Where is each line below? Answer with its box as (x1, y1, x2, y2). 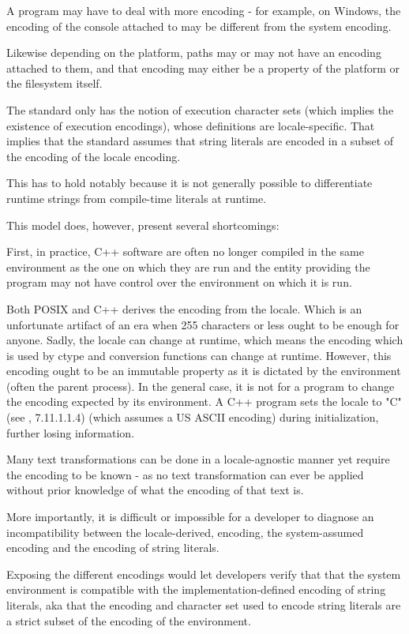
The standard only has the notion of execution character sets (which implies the (6, 101, 394, 118)
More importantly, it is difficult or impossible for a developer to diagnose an (6, 508, 374, 525)
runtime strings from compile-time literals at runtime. (6, 189, 267, 206)
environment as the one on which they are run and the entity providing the (6, 258, 370, 275)
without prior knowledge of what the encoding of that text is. (6, 482, 304, 498)
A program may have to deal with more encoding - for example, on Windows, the (6, 2, 401, 18)
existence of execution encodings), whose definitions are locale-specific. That (6, 117, 375, 133)
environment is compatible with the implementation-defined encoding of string (6, 581, 386, 598)
